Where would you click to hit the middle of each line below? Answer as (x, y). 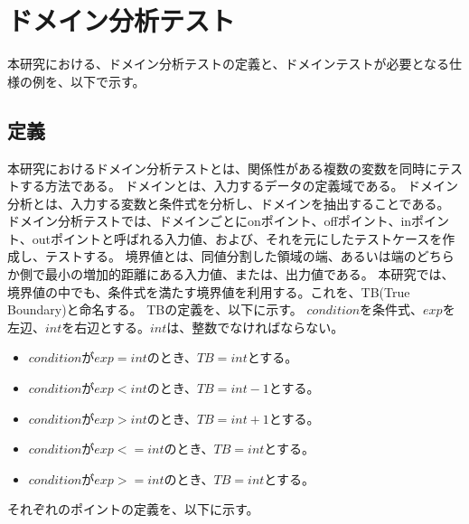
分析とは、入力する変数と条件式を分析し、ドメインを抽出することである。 (229, 203)
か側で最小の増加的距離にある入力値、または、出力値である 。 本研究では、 (231, 274)
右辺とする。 (112, 327)
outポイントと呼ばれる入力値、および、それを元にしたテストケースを (237, 238)
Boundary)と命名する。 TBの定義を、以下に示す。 (155, 309)
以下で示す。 (108, 81)
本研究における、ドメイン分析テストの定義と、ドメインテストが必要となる (229, 64)
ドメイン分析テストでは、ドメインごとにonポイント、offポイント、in (210, 221)
